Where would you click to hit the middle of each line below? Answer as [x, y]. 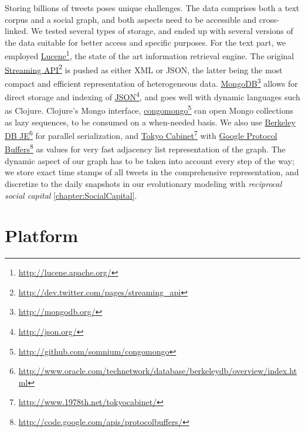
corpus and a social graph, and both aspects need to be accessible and [131, 19]
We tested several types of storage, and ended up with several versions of [162, 31]
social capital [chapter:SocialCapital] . [71, 195]
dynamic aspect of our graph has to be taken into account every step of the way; [150, 160]
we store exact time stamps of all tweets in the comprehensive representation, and [152, 172]
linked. [17, 31]
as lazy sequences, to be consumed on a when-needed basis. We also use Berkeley [150, 122]
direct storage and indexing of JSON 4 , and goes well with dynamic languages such [152, 96]
